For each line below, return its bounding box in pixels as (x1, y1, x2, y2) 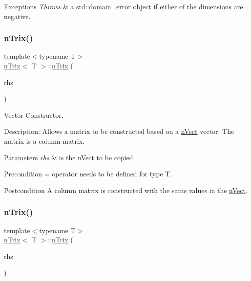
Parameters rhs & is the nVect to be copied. (4, 152, 135, 162)
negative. (4, 11, 31, 21)
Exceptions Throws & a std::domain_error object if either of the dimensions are (4, 1, 243, 11)
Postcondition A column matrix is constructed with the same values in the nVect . (4, 185, 248, 195)
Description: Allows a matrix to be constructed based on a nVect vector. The (4, 126, 234, 136)
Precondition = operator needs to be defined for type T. (4, 169, 172, 179)
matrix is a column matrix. (4, 135, 85, 146)
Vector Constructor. (4, 109, 63, 120)
